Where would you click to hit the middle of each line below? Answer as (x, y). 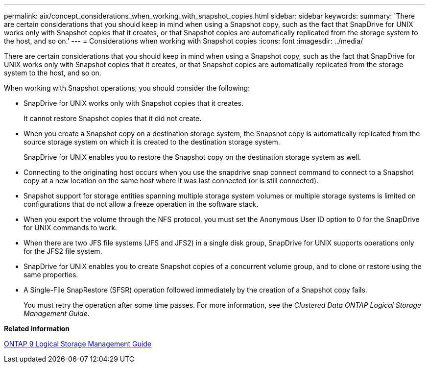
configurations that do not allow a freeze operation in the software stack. (141, 204)
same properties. (51, 275)
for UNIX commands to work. (71, 228)
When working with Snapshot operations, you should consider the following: (127, 88)
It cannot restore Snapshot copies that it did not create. (113, 118)
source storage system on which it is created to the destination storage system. (152, 142)
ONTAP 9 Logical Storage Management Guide (78, 344)
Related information (37, 329)
